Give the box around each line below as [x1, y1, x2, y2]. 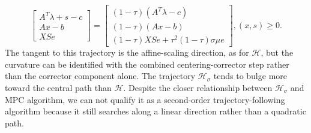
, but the [261, 46, 294, 59]
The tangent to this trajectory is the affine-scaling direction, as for [5, 46, 249, 59]
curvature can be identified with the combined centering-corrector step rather [5, 58, 289, 70]
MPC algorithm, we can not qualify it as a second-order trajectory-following [5, 93, 285, 105]
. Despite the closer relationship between [123, 81, 273, 93]
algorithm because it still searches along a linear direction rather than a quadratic [5, 105, 306, 117]
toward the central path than [5, 81, 112, 93]
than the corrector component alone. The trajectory [5, 69, 196, 82]
